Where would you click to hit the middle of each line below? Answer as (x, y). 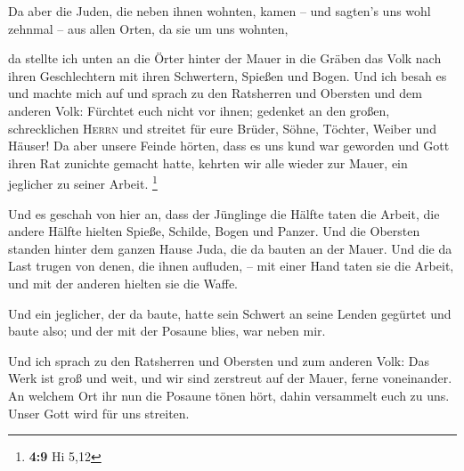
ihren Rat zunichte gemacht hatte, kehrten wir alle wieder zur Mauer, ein (208, 162)
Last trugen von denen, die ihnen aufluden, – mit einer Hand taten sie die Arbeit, (231, 266)
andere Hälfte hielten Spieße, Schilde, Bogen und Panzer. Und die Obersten (214, 231)
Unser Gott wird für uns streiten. (99, 413)
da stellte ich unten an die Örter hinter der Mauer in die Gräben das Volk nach (225, 58)
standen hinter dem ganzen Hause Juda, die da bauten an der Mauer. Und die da (230, 248)
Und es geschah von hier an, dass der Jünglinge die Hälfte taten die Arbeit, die (224, 213)
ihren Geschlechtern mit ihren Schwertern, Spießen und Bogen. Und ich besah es (228, 75)
